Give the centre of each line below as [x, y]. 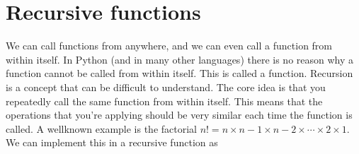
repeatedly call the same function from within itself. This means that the [164, 101]
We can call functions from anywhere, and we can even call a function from [169, 46]
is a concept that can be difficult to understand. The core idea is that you [166, 87]
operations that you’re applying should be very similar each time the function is [179, 115]
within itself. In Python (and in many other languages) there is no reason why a [180, 59]
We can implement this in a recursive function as [112, 142]
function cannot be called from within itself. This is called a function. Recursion [179, 73]
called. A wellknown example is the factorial [101, 128]
